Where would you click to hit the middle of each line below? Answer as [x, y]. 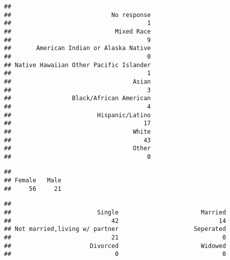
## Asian [77, 81]
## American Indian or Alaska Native [77, 48]
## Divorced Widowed [115, 246]
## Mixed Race [77, 31]
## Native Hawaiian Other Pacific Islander [77, 65]
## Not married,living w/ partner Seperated [115, 229]
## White [77, 132]
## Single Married [115, 213]
